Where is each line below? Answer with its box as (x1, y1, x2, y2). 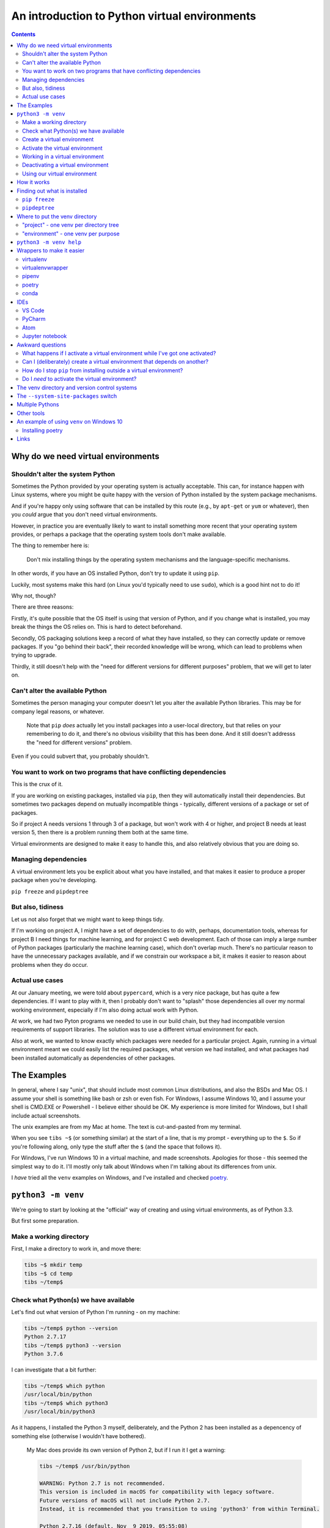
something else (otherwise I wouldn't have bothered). (11, 1432, 146, 1439)
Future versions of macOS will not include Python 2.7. (39, 1497, 211, 1504)
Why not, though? (11, 592, 56, 599)
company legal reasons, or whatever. (11, 708, 105, 715)
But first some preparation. (11, 1217, 79, 1225)
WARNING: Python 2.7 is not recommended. (39, 1480, 166, 1486)
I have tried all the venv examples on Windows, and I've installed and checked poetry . (11, 1174, 229, 1181)
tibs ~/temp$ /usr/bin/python (39, 1463, 130, 1469)
